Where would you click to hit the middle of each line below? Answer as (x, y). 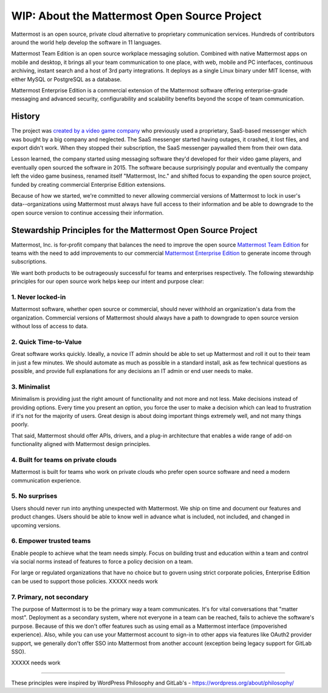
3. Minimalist (31, 386)
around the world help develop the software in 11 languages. (87, 42)
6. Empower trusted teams (51, 541)
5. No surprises (34, 496)
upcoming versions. (36, 525)
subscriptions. (29, 262)
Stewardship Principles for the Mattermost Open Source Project (135, 230)
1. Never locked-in (39, 297)
